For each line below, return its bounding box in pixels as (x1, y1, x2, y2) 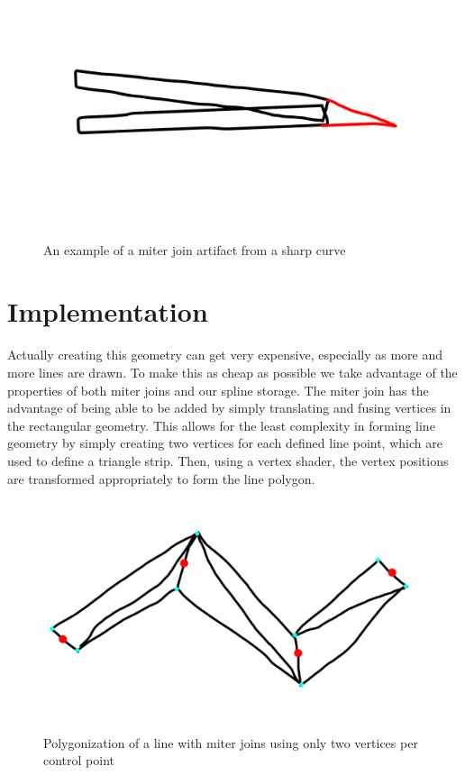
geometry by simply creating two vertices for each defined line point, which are (7, 433, 442, 452)
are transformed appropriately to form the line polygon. (7, 469, 315, 488)
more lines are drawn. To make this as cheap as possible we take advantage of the (7, 362, 458, 381)
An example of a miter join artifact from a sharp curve (43, 240, 346, 259)
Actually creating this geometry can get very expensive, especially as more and (7, 345, 443, 364)
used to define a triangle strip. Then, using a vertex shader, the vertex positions (7, 451, 449, 470)
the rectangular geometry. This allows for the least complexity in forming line (7, 415, 435, 434)
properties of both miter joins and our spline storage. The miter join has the (7, 380, 429, 399)
